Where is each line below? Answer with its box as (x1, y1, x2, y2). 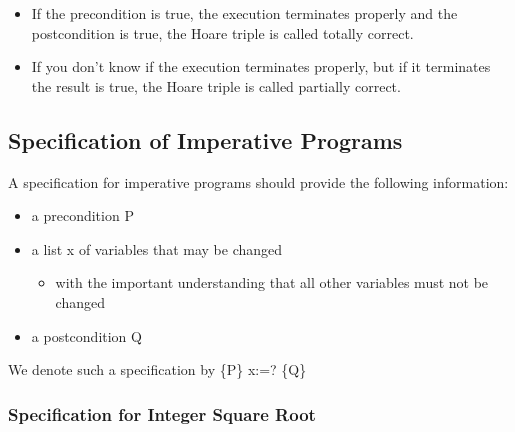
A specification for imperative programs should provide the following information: (8, 171, 509, 192)
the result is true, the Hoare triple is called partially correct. (31, 75, 401, 96)
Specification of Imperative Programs (8, 124, 403, 155)
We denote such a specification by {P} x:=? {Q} (8, 359, 307, 380)
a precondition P (31, 205, 134, 226)
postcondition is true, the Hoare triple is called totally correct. (31, 22, 414, 43)
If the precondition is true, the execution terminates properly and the (31, 3, 458, 23)
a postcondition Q (31, 325, 142, 346)
